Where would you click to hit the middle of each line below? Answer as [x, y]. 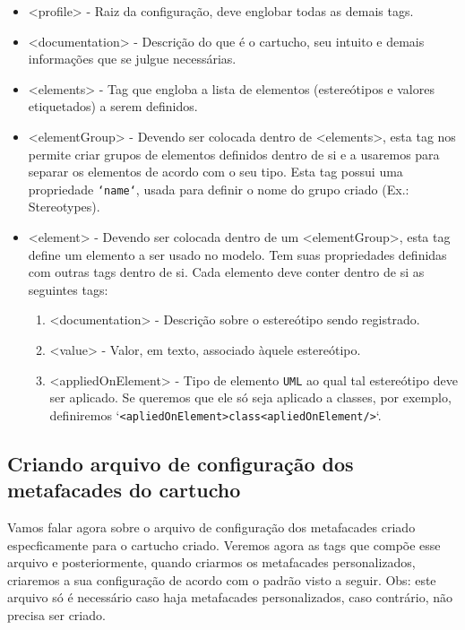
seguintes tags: [68, 289]
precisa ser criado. [56, 615]
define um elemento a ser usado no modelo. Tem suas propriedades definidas [237, 254]
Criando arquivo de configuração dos [181, 463]
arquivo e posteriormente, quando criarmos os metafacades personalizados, [211, 562]
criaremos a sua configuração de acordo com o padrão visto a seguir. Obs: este [222, 579]
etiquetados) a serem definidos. [113, 106]
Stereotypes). [64, 207]
